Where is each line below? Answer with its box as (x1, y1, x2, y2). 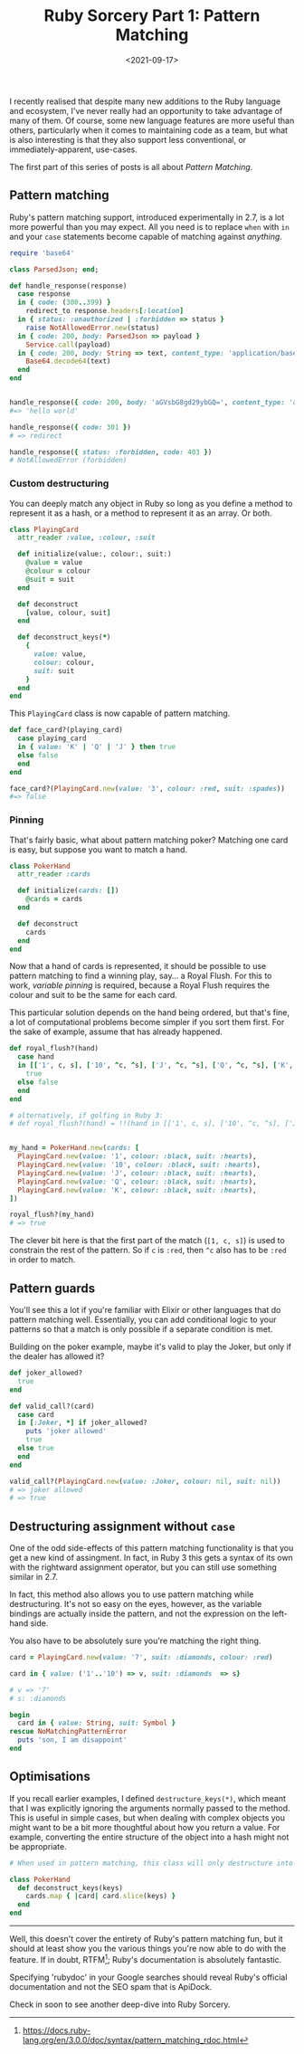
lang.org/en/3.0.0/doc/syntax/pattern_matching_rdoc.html (22, 2034, 240, 2045)
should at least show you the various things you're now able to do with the (9, 1943, 287, 1954)
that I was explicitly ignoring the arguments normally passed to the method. (9, 1802, 291, 1813)
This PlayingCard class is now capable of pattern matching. (9, 708, 231, 719)
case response (17, 290, 71, 299)
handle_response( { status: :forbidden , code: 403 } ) (9, 447, 213, 457)
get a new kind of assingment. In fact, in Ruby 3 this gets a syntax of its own (9, 1553, 294, 1564)
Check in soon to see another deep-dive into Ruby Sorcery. (9, 1999, 231, 2010)
